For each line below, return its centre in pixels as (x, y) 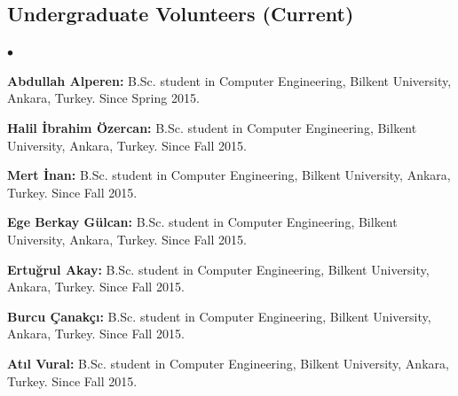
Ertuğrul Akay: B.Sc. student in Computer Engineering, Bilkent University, (218, 269)
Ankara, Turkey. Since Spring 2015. (103, 98)
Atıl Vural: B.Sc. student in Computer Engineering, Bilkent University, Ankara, (228, 363)
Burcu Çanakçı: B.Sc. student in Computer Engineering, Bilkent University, (219, 316)
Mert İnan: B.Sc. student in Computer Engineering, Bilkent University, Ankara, (229, 175)
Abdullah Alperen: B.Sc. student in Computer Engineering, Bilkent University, (229, 80)
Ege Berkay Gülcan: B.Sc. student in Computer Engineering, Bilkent (202, 222)
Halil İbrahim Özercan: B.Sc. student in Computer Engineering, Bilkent (212, 127)
